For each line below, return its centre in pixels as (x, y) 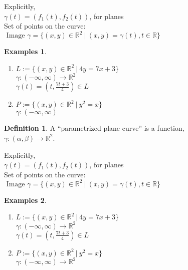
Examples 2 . (25, 200)
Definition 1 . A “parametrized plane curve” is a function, (94, 128)
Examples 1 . (25, 51)
